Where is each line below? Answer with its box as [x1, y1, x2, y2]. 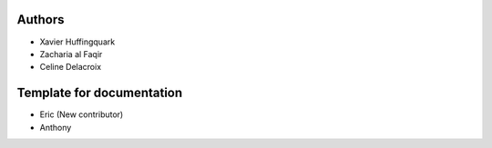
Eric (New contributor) [39, 109, 124, 120]
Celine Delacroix [39, 62, 102, 73]
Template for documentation [16, 85, 183, 101]
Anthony [39, 122, 72, 133]
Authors [16, 12, 65, 27]
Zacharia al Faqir [39, 48, 103, 59]
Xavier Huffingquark [39, 36, 116, 47]
